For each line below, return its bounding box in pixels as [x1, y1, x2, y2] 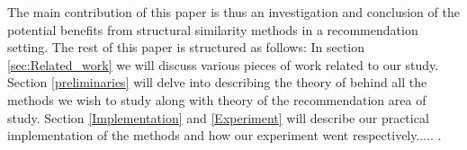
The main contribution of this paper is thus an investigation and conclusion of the [7, 3, 460, 21]
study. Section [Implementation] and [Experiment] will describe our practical [7, 108, 429, 127]
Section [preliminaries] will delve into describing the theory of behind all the [7, 73, 427, 92]
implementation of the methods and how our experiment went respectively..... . [7, 126, 442, 145]
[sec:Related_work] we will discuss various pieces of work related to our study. [7, 55, 439, 74]
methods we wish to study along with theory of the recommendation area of [7, 90, 427, 109]
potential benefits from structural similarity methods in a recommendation [7, 20, 418, 39]
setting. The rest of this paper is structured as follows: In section [7, 38, 365, 57]
